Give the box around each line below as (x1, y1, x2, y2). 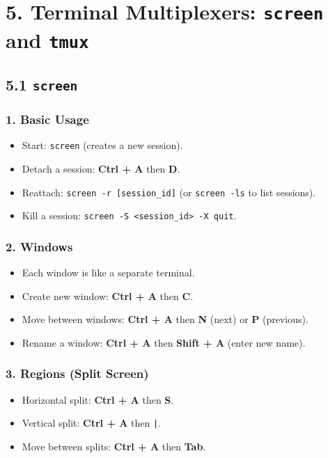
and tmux (6, 25, 89, 54)
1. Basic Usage (6, 111, 89, 128)
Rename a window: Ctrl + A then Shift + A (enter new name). (22, 335, 306, 349)
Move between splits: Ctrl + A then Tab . (22, 439, 206, 454)
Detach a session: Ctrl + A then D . (22, 161, 180, 176)
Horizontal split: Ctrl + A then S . (22, 392, 174, 406)
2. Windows (6, 237, 73, 255)
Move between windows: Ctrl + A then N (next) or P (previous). (22, 312, 309, 326)
